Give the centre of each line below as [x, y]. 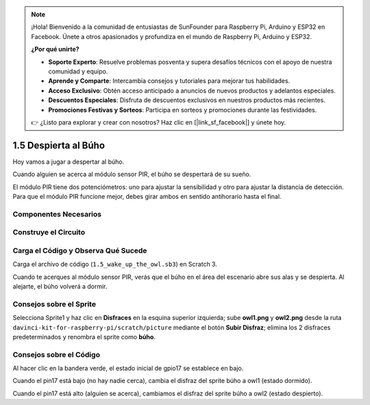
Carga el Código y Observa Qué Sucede [80, 250]
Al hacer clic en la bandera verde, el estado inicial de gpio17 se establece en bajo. [128, 368]
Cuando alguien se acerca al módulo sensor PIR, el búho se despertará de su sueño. [132, 174]
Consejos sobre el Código [57, 354]
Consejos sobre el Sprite [54, 304]
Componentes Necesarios [57, 214]
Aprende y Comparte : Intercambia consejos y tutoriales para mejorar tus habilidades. [169, 81]
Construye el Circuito [49, 232]
